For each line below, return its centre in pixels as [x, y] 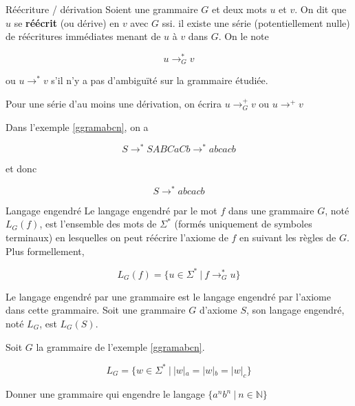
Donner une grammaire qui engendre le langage [105, 394]
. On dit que [321, 9]
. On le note [244, 36]
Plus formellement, [45, 251]
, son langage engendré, [295, 310]
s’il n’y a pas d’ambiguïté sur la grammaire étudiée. [160, 80]
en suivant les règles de [288, 237]
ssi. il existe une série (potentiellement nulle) [256, 22]
